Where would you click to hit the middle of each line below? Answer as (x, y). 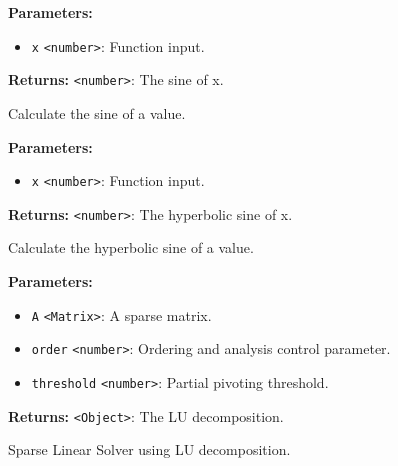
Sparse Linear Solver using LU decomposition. (149, 449)
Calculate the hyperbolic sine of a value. (131, 247)
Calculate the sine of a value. (97, 112)
